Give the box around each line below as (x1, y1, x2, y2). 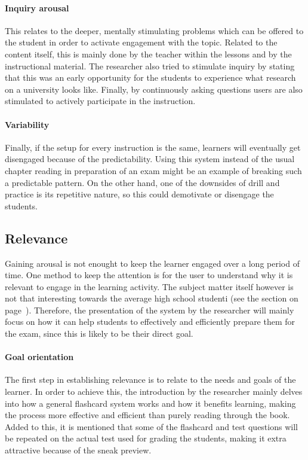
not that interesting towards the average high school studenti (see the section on (5, 292, 298, 304)
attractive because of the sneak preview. (5, 444, 152, 456)
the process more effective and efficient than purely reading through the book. (5, 409, 290, 421)
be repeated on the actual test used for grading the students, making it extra (5, 432, 287, 444)
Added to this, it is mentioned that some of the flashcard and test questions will (5, 420, 298, 432)
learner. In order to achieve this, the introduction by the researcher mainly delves (5, 385, 303, 398)
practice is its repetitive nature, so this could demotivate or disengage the (5, 188, 274, 200)
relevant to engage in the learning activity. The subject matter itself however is (5, 280, 294, 293)
